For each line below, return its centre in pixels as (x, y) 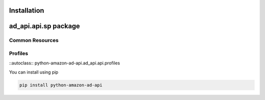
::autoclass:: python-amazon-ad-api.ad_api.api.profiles (65, 63)
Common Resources (34, 40)
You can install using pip (34, 72)
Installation (26, 10)
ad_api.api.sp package (45, 26)
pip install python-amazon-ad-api (61, 85)
